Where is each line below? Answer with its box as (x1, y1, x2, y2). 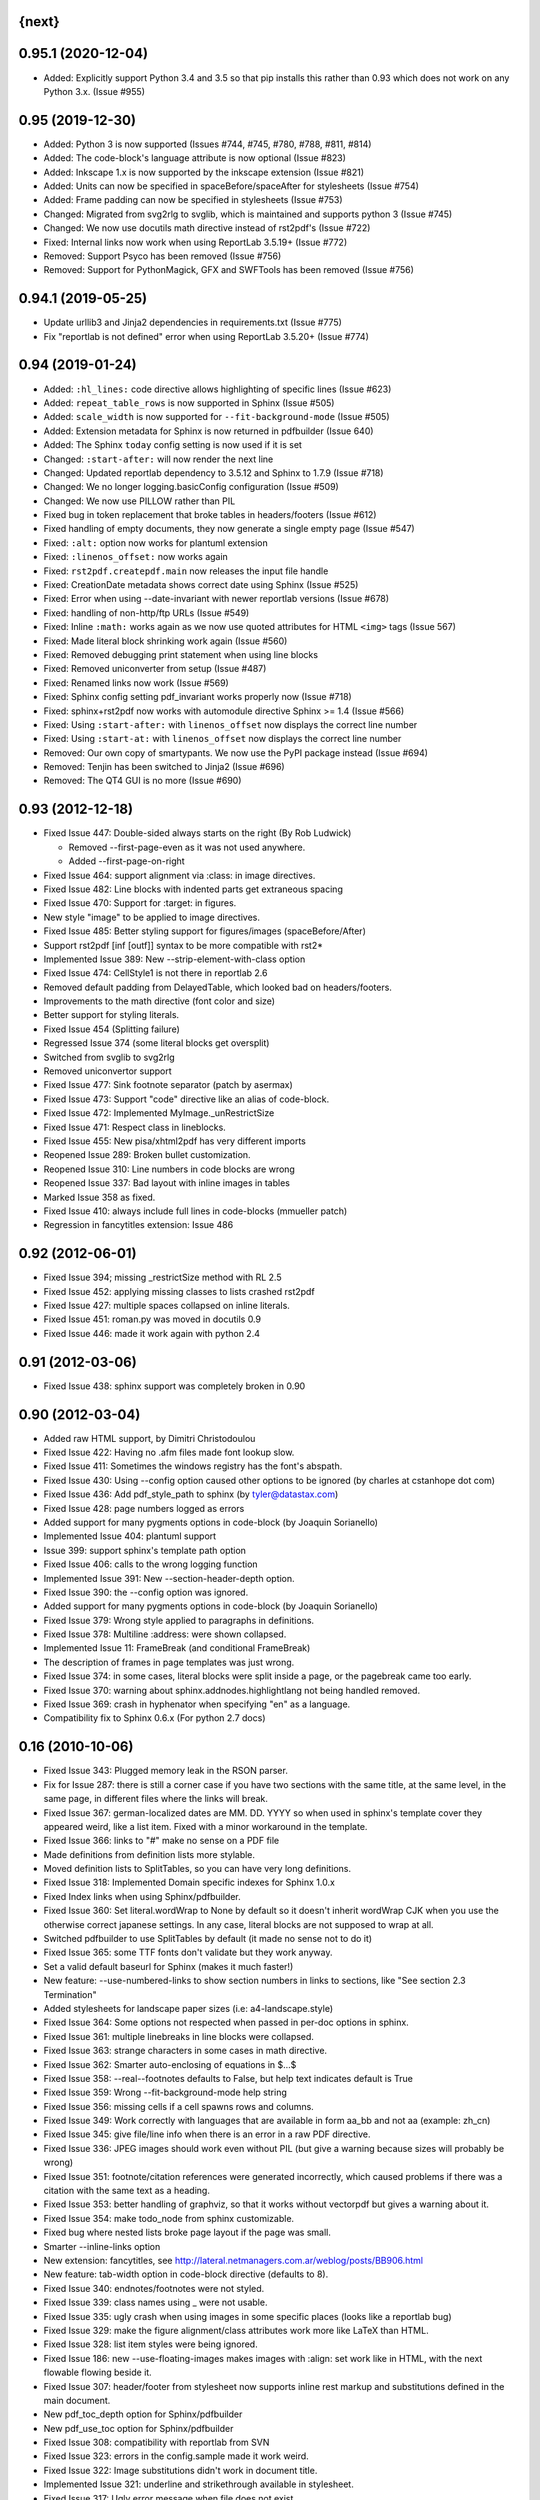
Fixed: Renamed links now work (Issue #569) (43, 676, 229, 689)
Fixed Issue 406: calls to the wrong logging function (43, 1558, 259, 1570)
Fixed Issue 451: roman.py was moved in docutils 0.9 (43, 1313, 262, 1325)
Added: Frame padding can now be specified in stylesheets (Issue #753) (43, 194, 344, 206)
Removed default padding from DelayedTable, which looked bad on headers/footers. (43, 981, 392, 993)
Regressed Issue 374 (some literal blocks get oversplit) (43, 1037, 270, 1049)
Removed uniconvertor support (43, 1065, 172, 1077)
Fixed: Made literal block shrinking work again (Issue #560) (43, 635, 288, 647)
